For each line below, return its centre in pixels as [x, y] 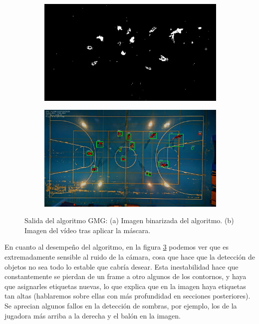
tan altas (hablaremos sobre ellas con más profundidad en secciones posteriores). [128, 296]
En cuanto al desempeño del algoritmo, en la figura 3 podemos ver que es [117, 247]
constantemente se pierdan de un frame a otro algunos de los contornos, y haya [126, 276]
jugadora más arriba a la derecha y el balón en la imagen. [93, 315]
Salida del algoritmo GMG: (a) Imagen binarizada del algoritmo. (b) [129, 220]
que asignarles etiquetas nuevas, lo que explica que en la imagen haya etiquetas [125, 286]
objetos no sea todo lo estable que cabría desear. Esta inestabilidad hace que [122, 266]
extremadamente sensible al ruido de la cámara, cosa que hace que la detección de [130, 256]
